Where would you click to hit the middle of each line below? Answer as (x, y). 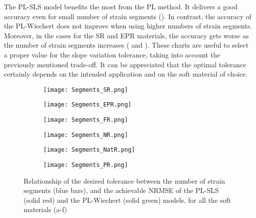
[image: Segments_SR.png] (86, 90)
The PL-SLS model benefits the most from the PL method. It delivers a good (121, 6)
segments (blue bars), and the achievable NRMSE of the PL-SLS (121, 190)
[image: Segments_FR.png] (86, 120)
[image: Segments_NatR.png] (89, 150)
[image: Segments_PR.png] (86, 165)
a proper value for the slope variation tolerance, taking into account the (112, 54)
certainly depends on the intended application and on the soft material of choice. (126, 74)
